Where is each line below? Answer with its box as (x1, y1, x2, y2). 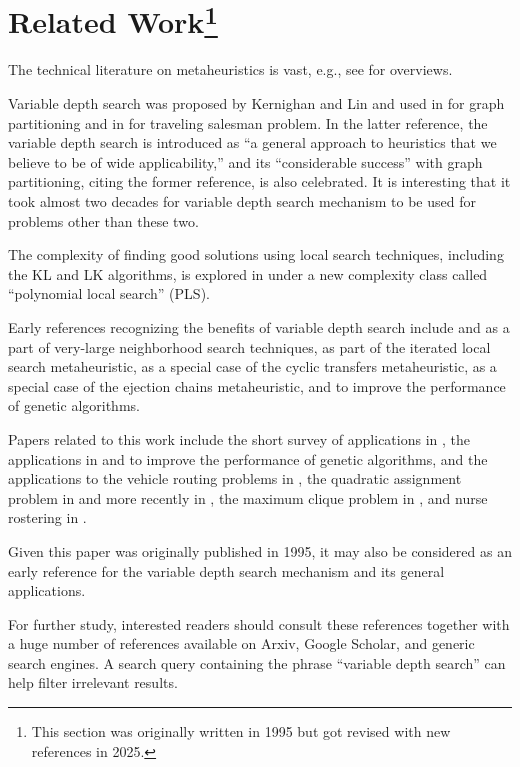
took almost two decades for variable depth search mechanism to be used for (8, 191, 476, 212)
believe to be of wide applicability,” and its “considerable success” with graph (8, 151, 483, 172)
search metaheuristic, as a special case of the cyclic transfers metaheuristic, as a (8, 356, 497, 377)
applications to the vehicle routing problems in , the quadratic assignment (8, 468, 462, 489)
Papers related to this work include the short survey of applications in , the (8, 428, 471, 449)
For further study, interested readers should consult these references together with (8, 613, 510, 634)
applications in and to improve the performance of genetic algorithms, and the (8, 448, 488, 469)
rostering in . (8, 507, 87, 528)
